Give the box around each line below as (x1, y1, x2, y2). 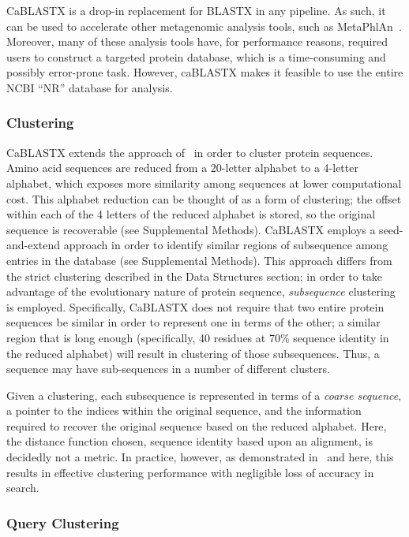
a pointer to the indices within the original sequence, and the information (6, 402, 362, 419)
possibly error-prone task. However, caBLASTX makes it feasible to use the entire (6, 64, 403, 80)
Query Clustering (6, 513, 119, 532)
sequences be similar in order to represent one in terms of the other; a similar (6, 314, 381, 330)
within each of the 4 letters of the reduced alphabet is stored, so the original (6, 206, 376, 222)
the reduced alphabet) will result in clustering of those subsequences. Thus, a (6, 345, 380, 361)
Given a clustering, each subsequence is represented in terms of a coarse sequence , (6, 386, 402, 403)
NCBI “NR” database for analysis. (6, 79, 173, 95)
